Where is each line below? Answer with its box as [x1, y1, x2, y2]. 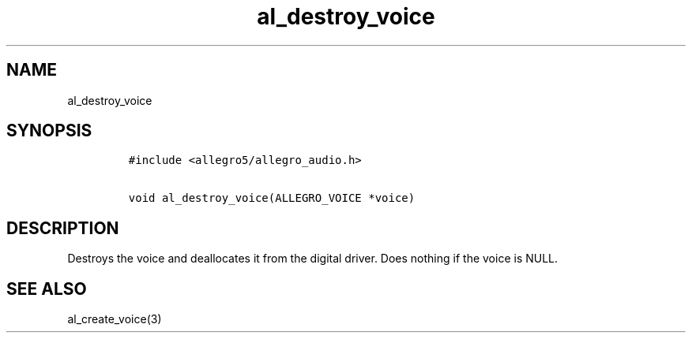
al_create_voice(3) [67, 312, 162, 326]
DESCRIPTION [6, 218, 119, 238]
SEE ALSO [6, 278, 87, 299]
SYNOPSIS [6, 121, 92, 141]
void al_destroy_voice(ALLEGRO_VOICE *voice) [128, 192, 416, 205]
